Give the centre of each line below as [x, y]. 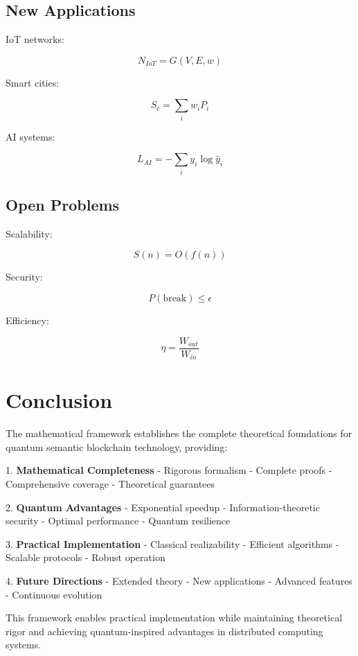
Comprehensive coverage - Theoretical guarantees [110, 484]
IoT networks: [35, 39]
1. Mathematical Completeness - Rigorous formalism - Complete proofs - [169, 470]
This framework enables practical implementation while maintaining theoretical [174, 618]
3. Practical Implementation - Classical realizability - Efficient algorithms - [172, 543]
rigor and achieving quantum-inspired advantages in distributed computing [164, 631]
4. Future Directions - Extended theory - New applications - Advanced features [179, 581]
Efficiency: [27, 320]
